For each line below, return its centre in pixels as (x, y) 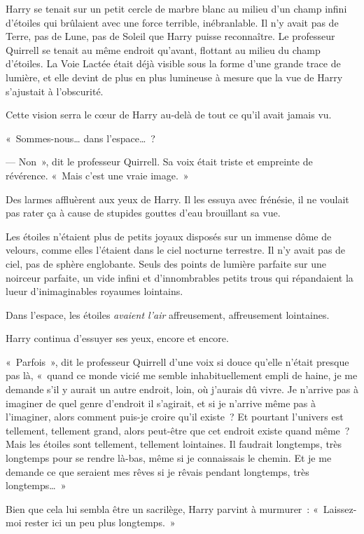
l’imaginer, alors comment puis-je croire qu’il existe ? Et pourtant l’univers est (175, 417)
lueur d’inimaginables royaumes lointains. (94, 291)
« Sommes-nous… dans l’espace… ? (80, 138)
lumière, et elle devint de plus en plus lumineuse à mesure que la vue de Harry (174, 77)
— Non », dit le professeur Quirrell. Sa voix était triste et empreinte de (159, 162)
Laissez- (340, 508)
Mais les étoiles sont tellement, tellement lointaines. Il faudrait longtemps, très (174, 444)
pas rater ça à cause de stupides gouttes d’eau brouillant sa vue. (143, 213)
